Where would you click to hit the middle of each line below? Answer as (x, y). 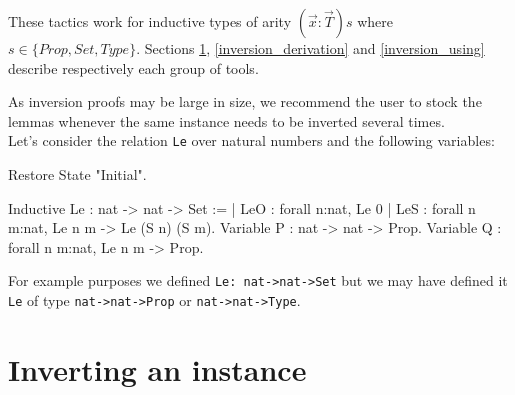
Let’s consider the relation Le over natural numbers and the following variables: (251, 140)
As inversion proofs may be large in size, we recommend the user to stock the (245, 101)
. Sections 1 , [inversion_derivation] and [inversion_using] (310, 48)
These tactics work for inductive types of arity (150, 21)
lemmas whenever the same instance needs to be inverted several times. (226, 120)
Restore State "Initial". (77, 174)
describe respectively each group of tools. (133, 67)
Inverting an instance (157, 368)
